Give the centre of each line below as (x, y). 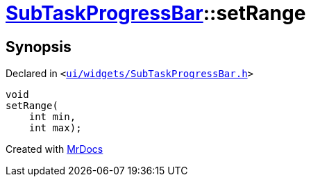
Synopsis (39, 47)
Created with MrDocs (54, 149)
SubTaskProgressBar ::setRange (156, 13)
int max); (55, 128)
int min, (52, 117)
